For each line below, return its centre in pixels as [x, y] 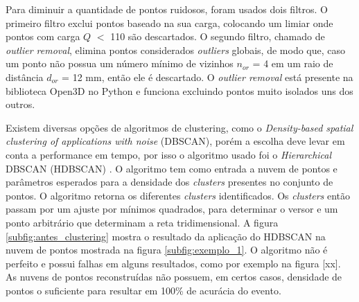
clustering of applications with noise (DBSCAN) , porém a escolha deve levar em [175, 141]
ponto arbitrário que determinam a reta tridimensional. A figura [142, 222]
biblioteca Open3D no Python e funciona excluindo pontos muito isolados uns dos [179, 90]
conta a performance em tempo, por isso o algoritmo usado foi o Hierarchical [169, 154]
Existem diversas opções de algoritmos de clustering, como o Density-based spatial [179, 127]
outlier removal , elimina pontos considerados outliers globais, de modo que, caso [176, 50]
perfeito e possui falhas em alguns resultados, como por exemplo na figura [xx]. [173, 263]
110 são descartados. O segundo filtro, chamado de [218, 36]
